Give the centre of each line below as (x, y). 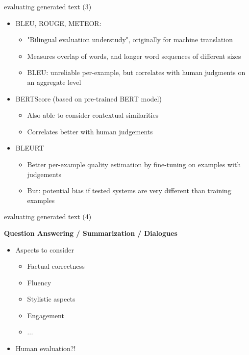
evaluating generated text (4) (48, 216)
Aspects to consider (45, 249)
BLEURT (30, 148)
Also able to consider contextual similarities (93, 115)
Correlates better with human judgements (90, 131)
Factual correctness (56, 266)
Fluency (39, 282)
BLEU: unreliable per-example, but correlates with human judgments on (136, 72)
